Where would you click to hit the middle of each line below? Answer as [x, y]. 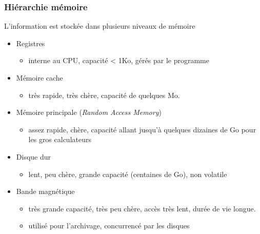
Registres [31, 43]
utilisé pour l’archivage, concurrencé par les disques [109, 226]
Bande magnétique [45, 191]
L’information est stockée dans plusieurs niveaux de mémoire [100, 26]
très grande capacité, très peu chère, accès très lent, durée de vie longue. [142, 208]
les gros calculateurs [60, 139]
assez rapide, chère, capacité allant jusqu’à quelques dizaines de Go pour [142, 129]
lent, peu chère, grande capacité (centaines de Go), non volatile [128, 174]
